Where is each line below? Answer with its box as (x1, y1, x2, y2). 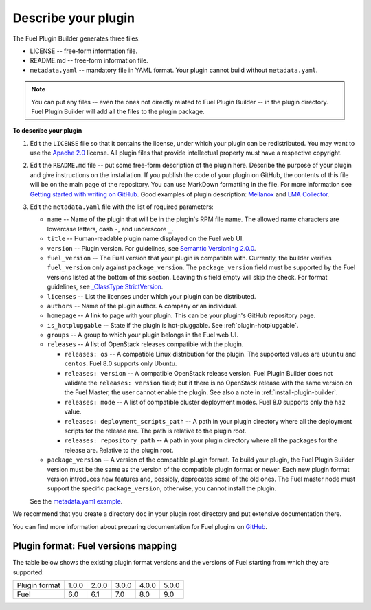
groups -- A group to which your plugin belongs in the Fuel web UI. (47, 330, 238, 339)
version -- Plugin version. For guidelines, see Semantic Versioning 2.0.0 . (47, 244, 256, 252)
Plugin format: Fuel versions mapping (12, 540, 177, 552)
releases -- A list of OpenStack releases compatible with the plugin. (47, 340, 244, 348)
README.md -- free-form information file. (30, 56, 148, 65)
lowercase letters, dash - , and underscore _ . (47, 225, 174, 233)
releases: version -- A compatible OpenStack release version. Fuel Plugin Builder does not (64, 369, 333, 377)
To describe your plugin (12, 126, 82, 135)
